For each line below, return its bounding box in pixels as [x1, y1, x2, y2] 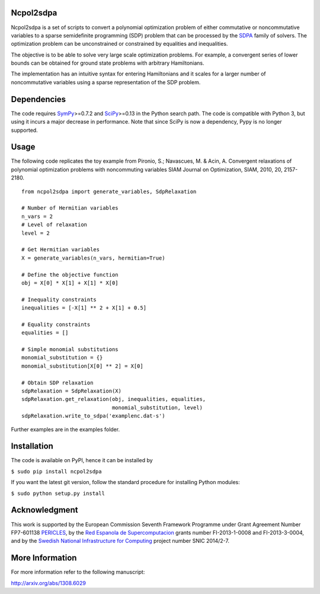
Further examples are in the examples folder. [11, 425, 120, 433]
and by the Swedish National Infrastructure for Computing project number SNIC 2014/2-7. [11, 538, 229, 545]
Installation [11, 441, 53, 451]
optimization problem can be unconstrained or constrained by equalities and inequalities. [11, 40, 228, 48]
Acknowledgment [11, 505, 78, 515]
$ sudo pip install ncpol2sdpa [11, 468, 102, 475]
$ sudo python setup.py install [11, 490, 105, 497]
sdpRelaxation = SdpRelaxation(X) [21, 388, 121, 394]
